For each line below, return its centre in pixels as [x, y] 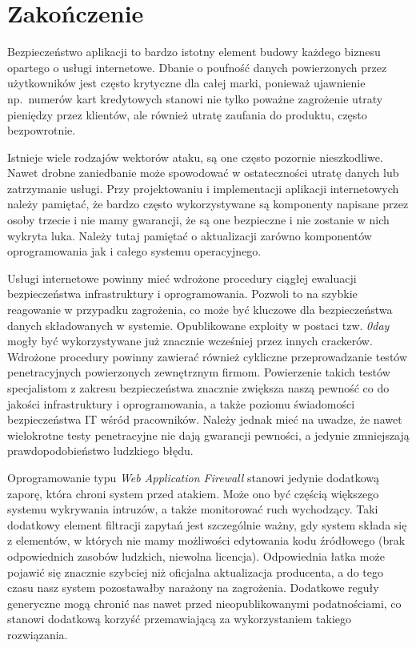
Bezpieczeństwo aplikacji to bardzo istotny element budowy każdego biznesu [194, 52]
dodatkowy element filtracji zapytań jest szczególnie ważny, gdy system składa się [207, 524]
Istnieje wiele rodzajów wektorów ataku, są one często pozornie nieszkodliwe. [195, 157]
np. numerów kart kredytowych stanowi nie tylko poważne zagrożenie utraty [195, 98]
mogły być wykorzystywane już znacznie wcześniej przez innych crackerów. [190, 341]
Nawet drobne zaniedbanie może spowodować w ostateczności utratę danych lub [203, 173]
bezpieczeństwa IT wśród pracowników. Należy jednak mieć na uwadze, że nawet [205, 419]
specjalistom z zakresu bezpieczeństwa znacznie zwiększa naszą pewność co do [198, 388]
